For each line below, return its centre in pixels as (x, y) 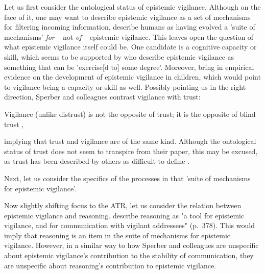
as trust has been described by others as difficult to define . (97, 161)
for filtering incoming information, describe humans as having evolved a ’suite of (130, 27)
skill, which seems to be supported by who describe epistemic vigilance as (119, 56)
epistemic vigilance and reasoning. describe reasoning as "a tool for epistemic (124, 215)
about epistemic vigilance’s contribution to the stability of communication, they (129, 255)
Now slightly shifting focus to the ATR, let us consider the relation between (123, 205)
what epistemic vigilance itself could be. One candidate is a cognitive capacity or (130, 47)
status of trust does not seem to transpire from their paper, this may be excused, (131, 151)
